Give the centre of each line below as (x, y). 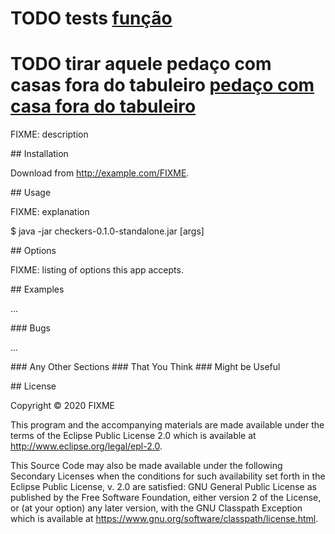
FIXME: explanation (50, 212)
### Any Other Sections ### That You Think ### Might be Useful (145, 367)
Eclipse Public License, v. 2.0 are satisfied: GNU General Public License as (163, 487)
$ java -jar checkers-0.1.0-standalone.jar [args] (107, 231)
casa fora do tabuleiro (103, 106)
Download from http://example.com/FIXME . (100, 173)
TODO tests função (91, 18)
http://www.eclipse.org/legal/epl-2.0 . (86, 446)
